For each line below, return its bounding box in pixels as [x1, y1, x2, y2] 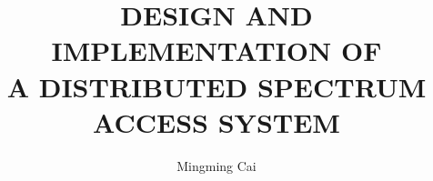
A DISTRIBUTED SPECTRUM [6, 67, 427, 105]
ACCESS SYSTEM [93, 103, 340, 140]
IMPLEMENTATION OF [51, 32, 382, 69]
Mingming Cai [176, 156, 257, 175]
